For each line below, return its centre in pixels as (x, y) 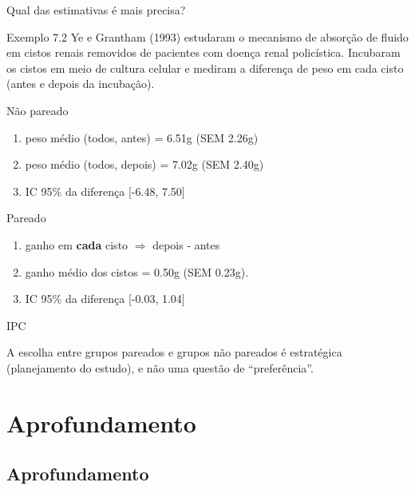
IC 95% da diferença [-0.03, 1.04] (105, 299)
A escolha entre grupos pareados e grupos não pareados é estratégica (174, 352)
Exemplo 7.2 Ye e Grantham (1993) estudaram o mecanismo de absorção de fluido (207, 36)
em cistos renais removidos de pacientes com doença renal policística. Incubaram (204, 52)
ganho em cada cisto (77, 244)
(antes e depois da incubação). (81, 84)
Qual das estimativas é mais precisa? (96, 10)
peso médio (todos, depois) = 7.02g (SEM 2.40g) (144, 164)
